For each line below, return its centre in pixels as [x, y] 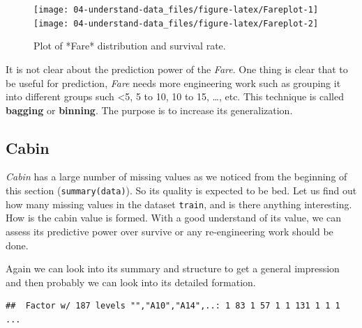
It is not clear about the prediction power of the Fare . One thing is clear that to [177, 69]
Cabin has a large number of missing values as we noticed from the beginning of [176, 177]
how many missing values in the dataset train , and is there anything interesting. [179, 204]
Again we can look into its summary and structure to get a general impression [173, 268]
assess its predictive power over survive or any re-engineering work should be [169, 231]
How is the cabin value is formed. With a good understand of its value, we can [174, 218]
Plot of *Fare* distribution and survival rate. [130, 46]
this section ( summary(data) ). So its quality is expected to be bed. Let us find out [181, 190]
